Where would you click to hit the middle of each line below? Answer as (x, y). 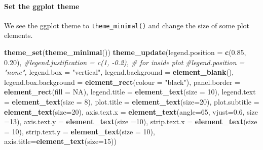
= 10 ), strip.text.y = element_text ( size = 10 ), (80, 131)
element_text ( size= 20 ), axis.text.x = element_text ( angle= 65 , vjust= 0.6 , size (131, 111)
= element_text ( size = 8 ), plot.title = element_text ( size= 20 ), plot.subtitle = (132, 102)
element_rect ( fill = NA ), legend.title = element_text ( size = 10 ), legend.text (130, 92)
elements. (18, 35)
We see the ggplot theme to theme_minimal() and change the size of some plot (127, 25)
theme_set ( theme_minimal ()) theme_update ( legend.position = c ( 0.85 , (125, 52)
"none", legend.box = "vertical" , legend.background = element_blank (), (119, 72)
